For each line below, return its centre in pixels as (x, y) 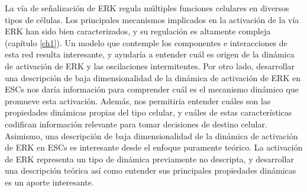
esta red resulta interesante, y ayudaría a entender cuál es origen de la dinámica (150, 54)
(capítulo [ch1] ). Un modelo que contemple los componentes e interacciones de (146, 42)
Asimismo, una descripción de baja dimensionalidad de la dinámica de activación (151, 135)
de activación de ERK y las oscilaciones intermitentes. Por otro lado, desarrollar (150, 65)
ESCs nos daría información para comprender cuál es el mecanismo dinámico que (152, 89)
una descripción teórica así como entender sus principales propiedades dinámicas (151, 170)
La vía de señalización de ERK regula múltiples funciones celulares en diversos (147, 8)
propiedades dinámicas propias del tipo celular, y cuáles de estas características (148, 112)
